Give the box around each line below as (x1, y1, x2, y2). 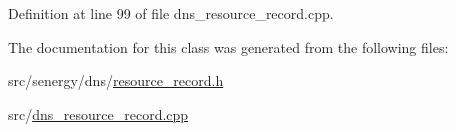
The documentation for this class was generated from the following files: (8, 36, 449, 57)
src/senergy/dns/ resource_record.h (8, 70, 224, 91)
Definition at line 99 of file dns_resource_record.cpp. (8, 3, 334, 23)
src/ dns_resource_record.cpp (8, 103, 189, 124)
